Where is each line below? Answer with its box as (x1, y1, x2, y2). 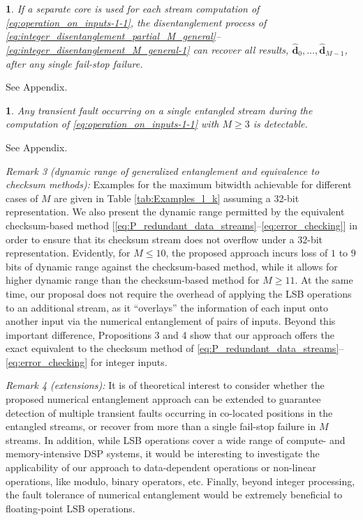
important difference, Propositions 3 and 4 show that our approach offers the (6, 327, 334, 342)
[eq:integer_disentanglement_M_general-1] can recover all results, (6, 43, 289, 56)
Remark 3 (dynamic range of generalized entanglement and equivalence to (6, 163, 320, 178)
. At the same (295, 273, 353, 287)
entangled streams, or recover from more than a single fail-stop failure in (6, 419, 316, 434)
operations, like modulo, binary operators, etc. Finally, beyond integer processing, (6, 473, 355, 488)
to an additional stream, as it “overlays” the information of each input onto (6, 300, 328, 314)
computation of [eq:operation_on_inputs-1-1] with (6, 116, 219, 131)
